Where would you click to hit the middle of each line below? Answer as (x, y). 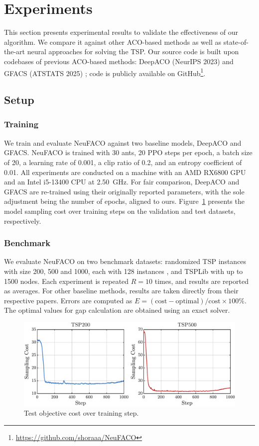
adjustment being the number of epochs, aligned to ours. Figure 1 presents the (124, 201)
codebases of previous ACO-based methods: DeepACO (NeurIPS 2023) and (119, 61)
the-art (15, 51)
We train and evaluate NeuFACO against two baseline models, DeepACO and (123, 142)
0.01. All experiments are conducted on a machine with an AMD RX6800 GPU (125, 172)
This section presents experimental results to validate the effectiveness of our (121, 32)
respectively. (23, 221)
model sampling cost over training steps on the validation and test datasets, (120, 211)
